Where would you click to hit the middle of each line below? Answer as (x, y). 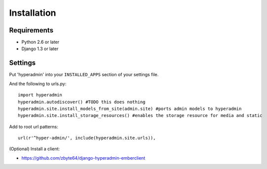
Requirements (31, 30)
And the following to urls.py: (38, 84)
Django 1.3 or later (40, 49)
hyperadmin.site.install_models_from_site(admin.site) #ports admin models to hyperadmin (130, 109)
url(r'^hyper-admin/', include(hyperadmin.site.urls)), (87, 138)
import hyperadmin (40, 95)
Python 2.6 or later (40, 42)
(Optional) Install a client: (35, 149)
